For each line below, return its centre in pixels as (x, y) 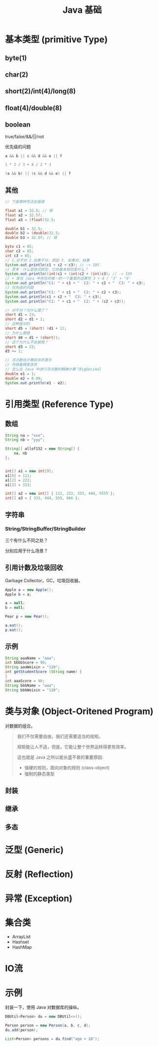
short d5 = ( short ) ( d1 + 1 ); (36, 328)
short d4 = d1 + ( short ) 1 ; (33, 337)
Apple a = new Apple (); (29, 590)
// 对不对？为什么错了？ (27, 310)
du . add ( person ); (22, 1030)
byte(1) (16, 58)
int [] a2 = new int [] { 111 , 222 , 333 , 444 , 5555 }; (60, 494)
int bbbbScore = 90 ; (26, 663)
